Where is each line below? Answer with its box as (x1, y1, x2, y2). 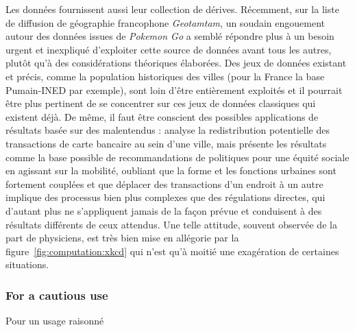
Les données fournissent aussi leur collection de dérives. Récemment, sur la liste (5, 2, 339, 16)
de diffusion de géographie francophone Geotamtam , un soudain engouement (5, 15, 325, 29)
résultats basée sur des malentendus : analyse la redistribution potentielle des (5, 123, 330, 137)
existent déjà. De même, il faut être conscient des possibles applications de (5, 109, 319, 123)
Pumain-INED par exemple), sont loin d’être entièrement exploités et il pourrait (5, 82, 343, 97)
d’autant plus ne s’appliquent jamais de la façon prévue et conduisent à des (5, 203, 322, 217)
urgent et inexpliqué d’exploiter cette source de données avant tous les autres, (5, 42, 332, 56)
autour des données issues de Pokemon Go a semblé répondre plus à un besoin (5, 29, 334, 43)
